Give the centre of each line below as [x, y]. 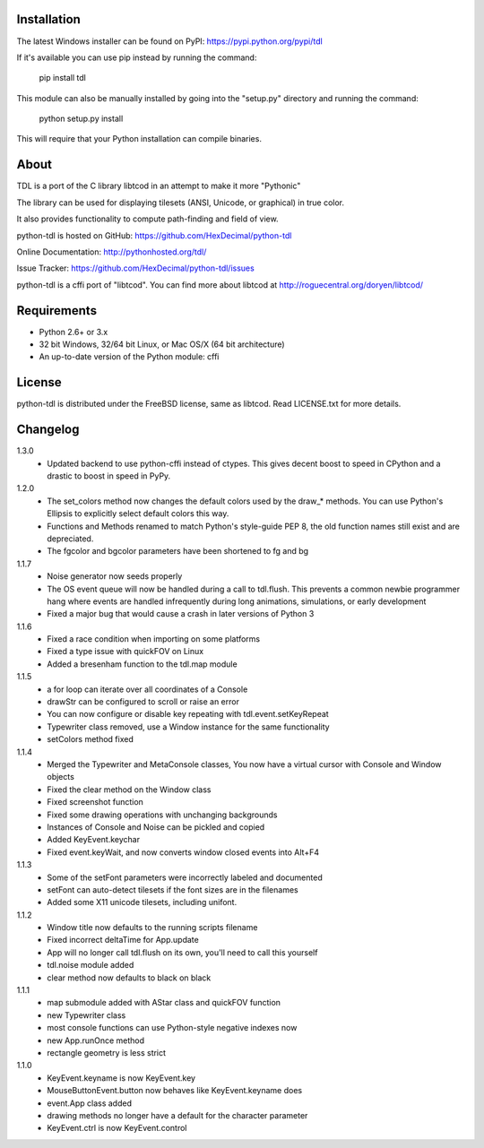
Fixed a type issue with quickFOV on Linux [125, 652]
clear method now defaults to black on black [129, 978]
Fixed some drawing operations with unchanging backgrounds [162, 815]
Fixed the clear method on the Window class [129, 790]
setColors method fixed [90, 739]
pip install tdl [63, 78]
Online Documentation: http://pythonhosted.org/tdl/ [112, 252]
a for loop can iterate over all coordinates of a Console [147, 689]
